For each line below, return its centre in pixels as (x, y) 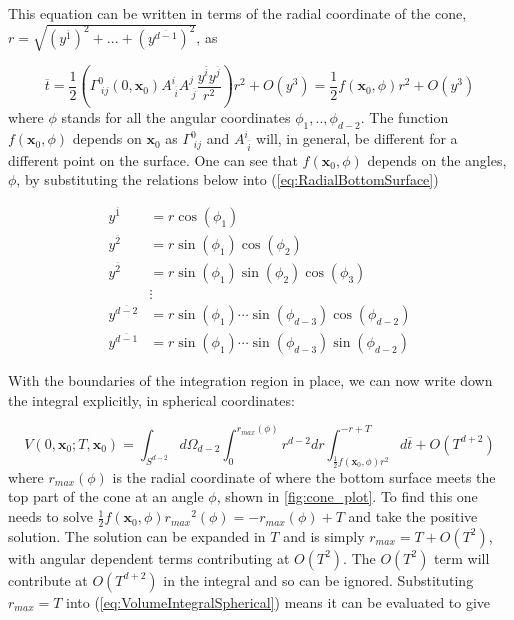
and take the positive (413, 516)
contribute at (48, 579)
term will (462, 557)
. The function (404, 117)
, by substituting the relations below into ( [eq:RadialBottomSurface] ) (227, 179)
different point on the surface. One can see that (153, 159)
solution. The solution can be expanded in (137, 535)
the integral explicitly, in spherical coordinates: (151, 399)
